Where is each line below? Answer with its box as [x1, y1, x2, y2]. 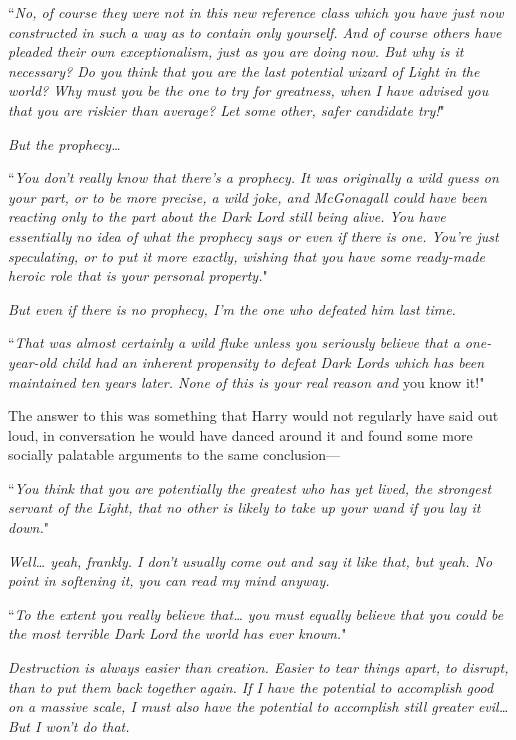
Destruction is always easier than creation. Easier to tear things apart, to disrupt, [8, 657, 509, 678]
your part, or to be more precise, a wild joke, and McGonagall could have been [8, 186, 487, 207]
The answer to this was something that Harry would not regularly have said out [8, 405, 499, 426]
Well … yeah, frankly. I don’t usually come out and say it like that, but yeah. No [8, 550, 493, 571]
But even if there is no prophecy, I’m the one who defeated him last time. [8, 298, 456, 319]
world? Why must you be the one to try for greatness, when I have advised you [8, 80, 489, 101]
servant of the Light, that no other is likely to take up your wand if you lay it [8, 497, 481, 518]
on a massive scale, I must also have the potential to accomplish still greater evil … [8, 696, 509, 717]
